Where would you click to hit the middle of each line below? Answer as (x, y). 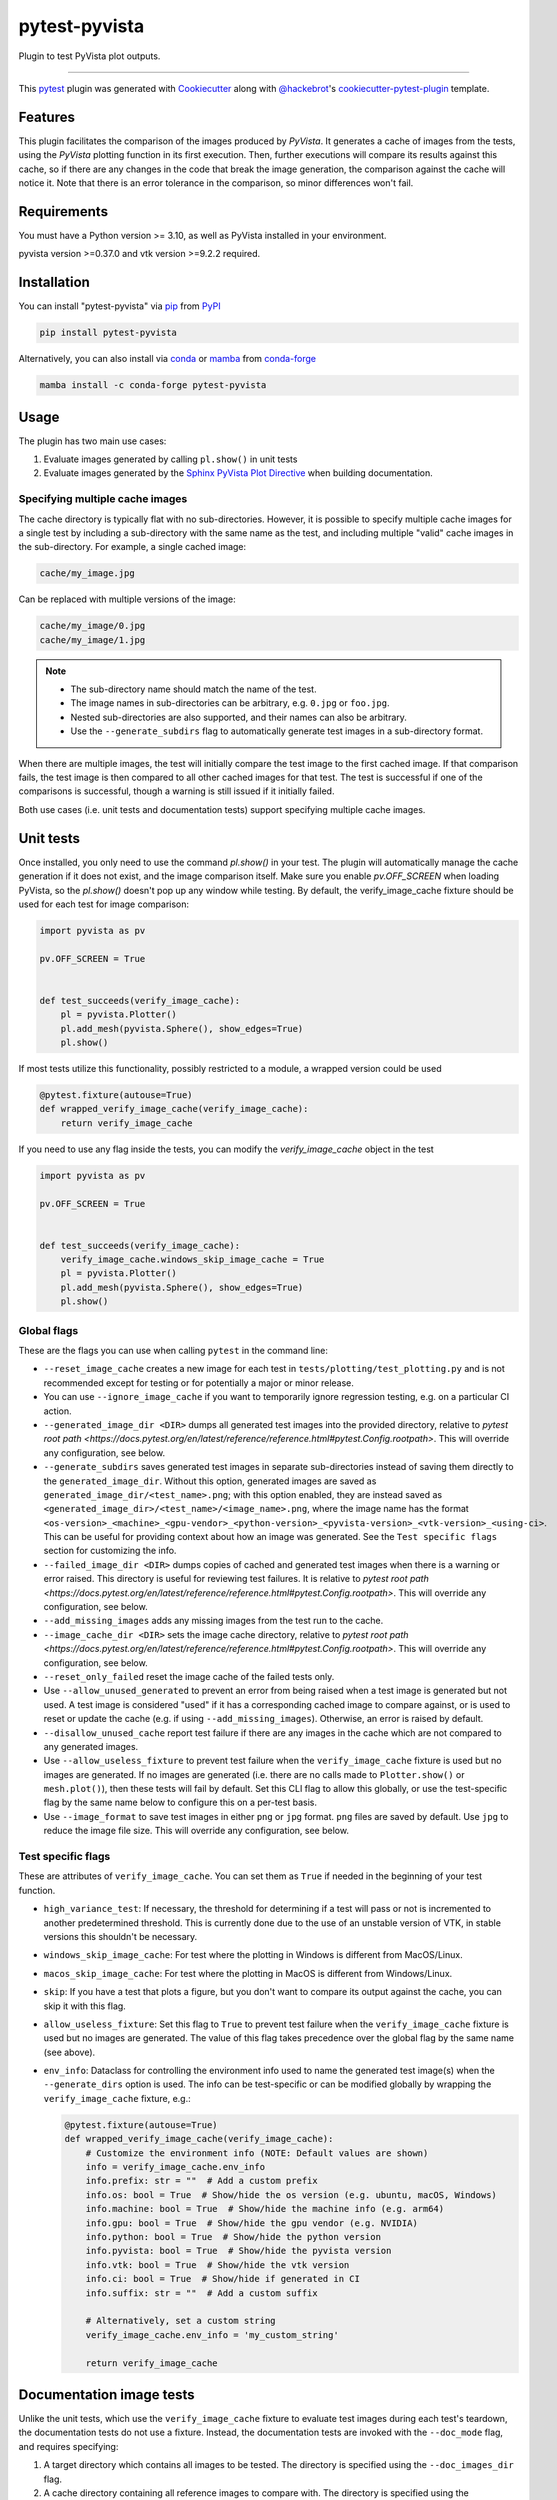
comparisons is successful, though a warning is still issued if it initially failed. (176, 791)
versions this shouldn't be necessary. (120, 1936)
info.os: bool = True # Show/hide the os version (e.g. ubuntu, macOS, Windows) (291, 2194)
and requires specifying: (68, 2446)
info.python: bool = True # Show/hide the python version (233, 2236)
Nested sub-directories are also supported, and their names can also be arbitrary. (238, 717)
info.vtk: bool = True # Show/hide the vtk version (217, 2264)
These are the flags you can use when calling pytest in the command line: (173, 1350)
